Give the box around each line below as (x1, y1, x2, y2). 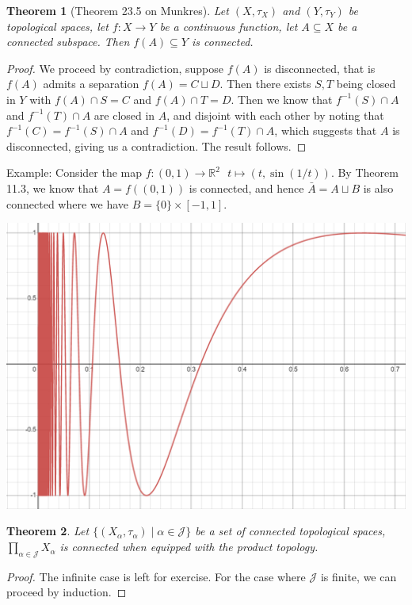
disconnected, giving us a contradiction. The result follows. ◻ (6, 137, 307, 154)
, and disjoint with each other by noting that (166, 106, 384, 123)
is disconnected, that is (264, 59, 376, 76)
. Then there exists (219, 75, 311, 92)
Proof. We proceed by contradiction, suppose (6, 59, 223, 76)
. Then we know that (231, 90, 333, 107)
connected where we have (6, 195, 128, 212)
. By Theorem (330, 164, 399, 181)
